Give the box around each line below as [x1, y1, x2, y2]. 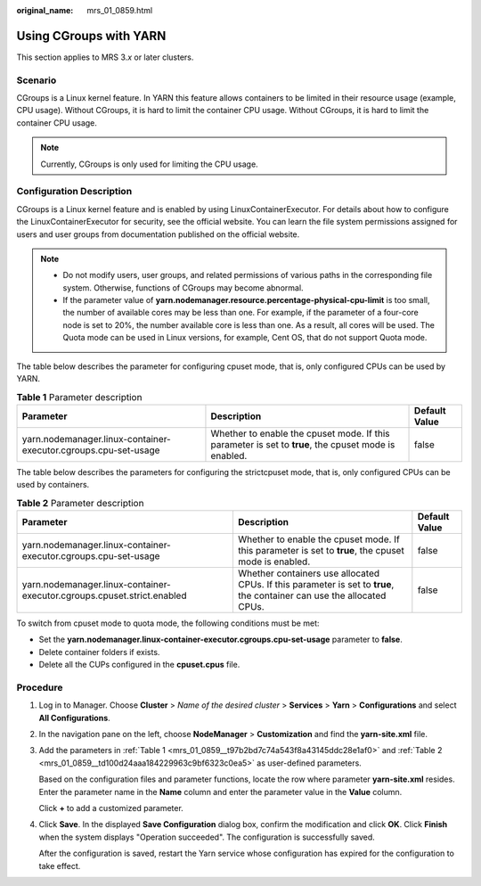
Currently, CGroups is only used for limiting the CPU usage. [40, 159, 258, 169]
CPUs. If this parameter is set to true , [237, 578, 395, 590]
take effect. [38, 860, 81, 871]
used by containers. [16, 480, 90, 490]
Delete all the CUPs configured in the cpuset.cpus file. [38, 660, 240, 670]
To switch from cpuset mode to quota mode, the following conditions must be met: [16, 618, 320, 628]
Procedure [16, 681, 63, 693]
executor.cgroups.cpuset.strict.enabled [21, 589, 187, 602]
